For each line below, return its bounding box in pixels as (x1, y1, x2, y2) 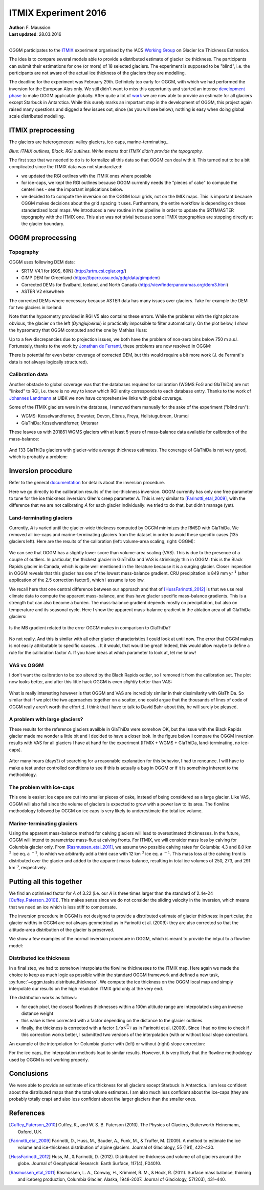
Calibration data (9, 371, 48, 378)
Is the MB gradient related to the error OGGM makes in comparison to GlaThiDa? (9, 624, 171, 630)
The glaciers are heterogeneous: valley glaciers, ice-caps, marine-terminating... (9, 139, 170, 145)
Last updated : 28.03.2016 (9, 31, 62, 37)
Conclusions (9, 1069, 48, 1078)
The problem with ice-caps (9, 784, 75, 791)
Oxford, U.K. (18, 1129, 43, 1135)
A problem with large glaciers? (9, 716, 83, 723)
